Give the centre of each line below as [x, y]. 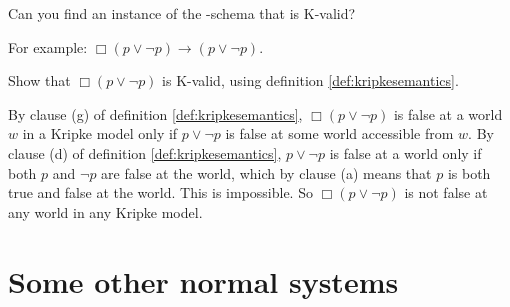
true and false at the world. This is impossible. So [160, 192]
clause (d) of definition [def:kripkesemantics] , [145, 152]
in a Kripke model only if [100, 133]
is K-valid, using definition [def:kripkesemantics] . [310, 80]
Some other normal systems [203, 280]
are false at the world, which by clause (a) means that [266, 172]
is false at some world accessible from [339, 133]
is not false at [446, 192]
